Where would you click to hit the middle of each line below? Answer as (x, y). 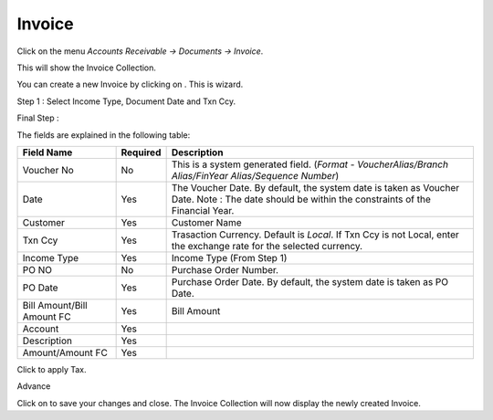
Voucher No (48, 170)
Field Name (47, 152)
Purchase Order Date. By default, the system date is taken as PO (310, 281)
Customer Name (206, 222)
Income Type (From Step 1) (229, 257)
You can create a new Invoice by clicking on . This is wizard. (130, 84)
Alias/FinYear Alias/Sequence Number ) (255, 175)
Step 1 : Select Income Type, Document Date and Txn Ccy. (126, 101)
